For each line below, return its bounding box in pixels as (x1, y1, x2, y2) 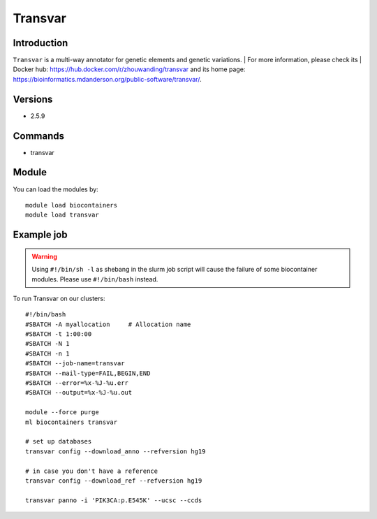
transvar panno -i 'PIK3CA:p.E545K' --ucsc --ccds (25, 496, 202, 504)
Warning (31, 252, 57, 261)
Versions (13, 93, 53, 105)
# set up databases (25, 437, 92, 446)
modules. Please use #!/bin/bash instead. (31, 275, 158, 283)
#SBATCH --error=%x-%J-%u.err (25, 379, 129, 387)
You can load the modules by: (13, 185, 99, 193)
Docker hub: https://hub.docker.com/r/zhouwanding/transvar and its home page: (13, 65, 246, 73)
